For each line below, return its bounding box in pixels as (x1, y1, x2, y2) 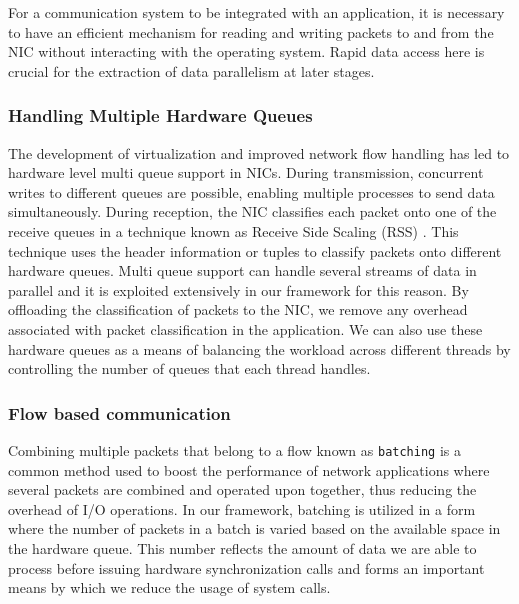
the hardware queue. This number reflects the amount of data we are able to (8, 537, 477, 558)
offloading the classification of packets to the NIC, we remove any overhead (8, 299, 468, 320)
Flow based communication (8, 400, 231, 425)
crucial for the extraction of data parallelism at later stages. (8, 60, 375, 81)
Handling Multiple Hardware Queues (8, 103, 313, 128)
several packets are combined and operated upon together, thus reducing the (8, 479, 477, 500)
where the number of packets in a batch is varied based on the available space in (8, 518, 501, 539)
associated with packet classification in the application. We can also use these (8, 318, 483, 339)
